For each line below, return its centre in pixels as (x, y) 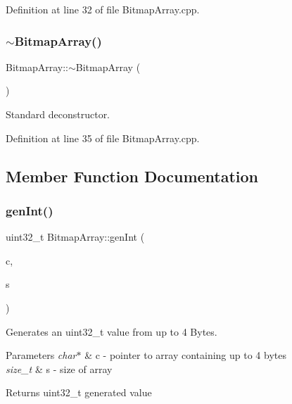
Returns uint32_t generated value (79, 392)
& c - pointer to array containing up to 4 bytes (185, 355)
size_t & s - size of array (59, 368)
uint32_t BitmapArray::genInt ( (75, 237)
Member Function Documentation (132, 176)
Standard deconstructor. (58, 114)
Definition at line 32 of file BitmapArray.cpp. (103, 9)
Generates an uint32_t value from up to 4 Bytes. (112, 331)
